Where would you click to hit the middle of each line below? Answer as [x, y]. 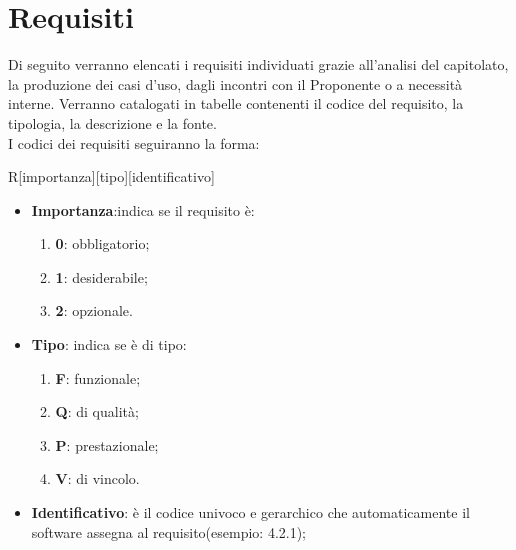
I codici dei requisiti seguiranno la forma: [134, 142]
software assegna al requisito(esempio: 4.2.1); [169, 531]
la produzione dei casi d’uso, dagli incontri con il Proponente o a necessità [235, 83]
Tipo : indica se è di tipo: [109, 344]
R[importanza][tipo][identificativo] [111, 176]
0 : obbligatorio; [102, 243]
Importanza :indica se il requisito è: [143, 209]
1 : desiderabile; [101, 276]
